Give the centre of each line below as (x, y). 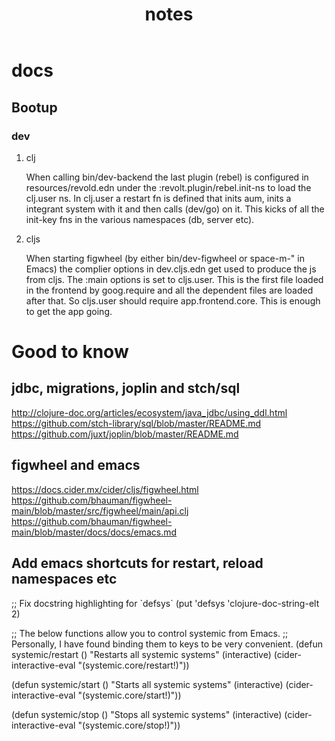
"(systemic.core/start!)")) (129, 695)
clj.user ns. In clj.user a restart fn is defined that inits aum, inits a (158, 198)
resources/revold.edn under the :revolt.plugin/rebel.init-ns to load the (168, 187)
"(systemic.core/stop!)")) (129, 725)
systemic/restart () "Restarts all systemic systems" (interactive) (141, 654)
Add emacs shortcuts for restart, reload (137, 563)
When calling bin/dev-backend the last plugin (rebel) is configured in (167, 177)
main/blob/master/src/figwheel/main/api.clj (100, 510)
